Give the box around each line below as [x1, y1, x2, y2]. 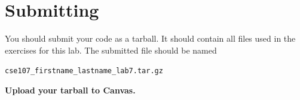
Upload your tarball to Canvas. [5, 83, 136, 96]
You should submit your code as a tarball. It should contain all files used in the [5, 32, 296, 45]
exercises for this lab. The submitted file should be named [5, 43, 217, 56]
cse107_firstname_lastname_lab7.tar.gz [5, 67, 163, 76]
